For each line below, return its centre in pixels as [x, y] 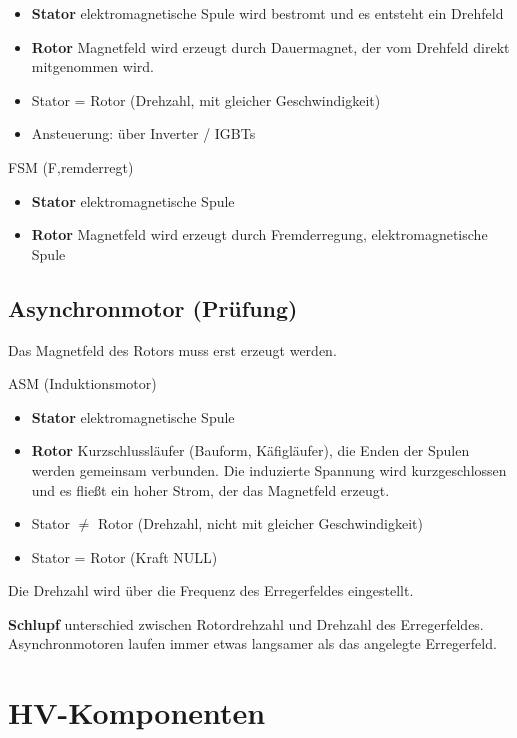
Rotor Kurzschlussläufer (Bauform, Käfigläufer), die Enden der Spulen [250, 450]
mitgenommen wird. [92, 66]
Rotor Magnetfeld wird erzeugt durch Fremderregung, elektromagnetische [259, 234]
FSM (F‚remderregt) [71, 166]
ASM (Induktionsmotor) [82, 383]
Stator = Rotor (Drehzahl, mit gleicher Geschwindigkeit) [206, 99]
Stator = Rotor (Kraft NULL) [124, 556]
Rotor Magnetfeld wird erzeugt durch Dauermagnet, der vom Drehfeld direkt [270, 46]
